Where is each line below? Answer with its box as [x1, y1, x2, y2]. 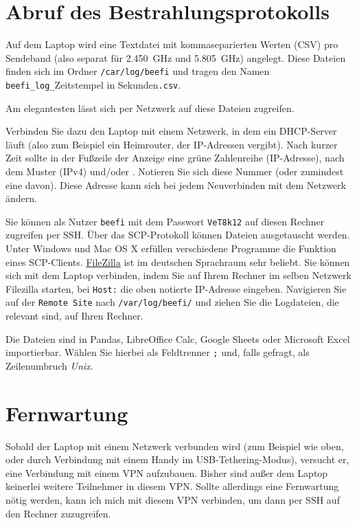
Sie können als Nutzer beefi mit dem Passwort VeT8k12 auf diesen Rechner [5, 214, 325, 228]
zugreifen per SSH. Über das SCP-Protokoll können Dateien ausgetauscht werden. [5, 227, 350, 242]
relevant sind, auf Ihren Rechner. [5, 309, 143, 323]
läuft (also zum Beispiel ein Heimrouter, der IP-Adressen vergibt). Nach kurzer [5, 137, 338, 151]
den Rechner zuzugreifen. [5, 506, 111, 520]
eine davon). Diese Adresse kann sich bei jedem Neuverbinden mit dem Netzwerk [5, 177, 347, 192]
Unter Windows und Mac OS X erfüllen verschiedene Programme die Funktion [5, 241, 336, 256]
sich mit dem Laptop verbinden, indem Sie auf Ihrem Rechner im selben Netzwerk [5, 268, 352, 282]
